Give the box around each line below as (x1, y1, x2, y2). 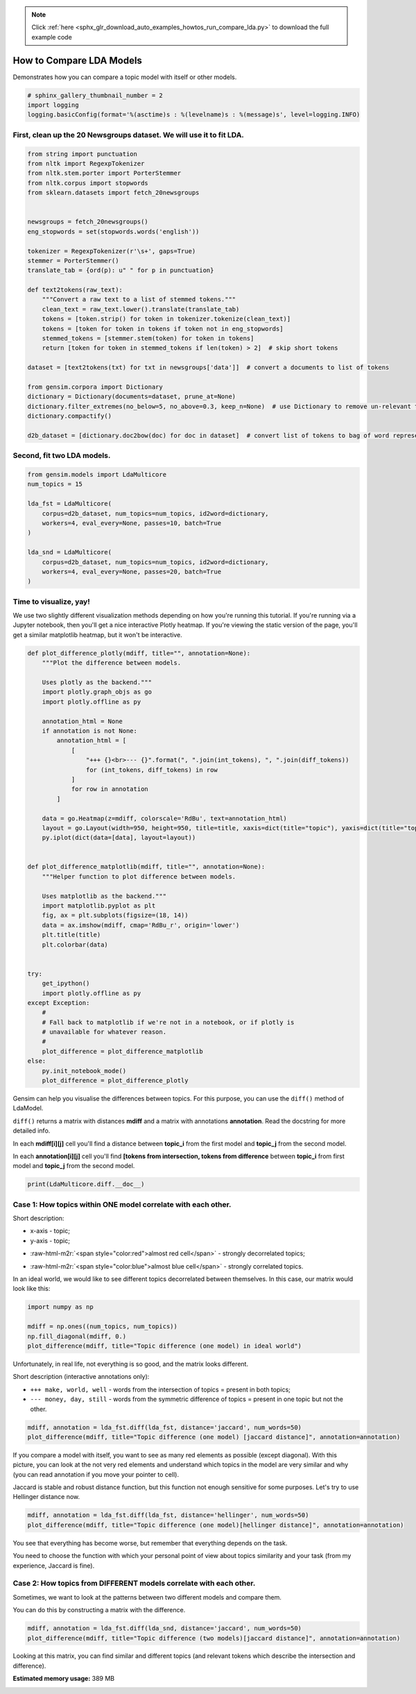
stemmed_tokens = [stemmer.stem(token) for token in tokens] (42, 334, 254, 343)
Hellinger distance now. (12, 1493, 80, 1501)
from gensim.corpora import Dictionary (27, 382, 163, 391)
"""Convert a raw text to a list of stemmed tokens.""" (42, 296, 236, 303)
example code (31, 33, 72, 41)
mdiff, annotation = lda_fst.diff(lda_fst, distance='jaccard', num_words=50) (27, 1423, 302, 1431)
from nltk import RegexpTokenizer (27, 160, 145, 167)
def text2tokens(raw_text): (27, 286, 123, 294)
